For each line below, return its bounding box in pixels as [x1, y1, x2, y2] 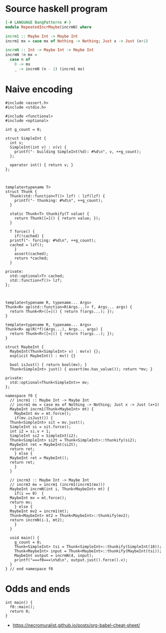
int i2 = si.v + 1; [10, 429, 51, 434]
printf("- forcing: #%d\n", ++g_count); [10, 238, 96, 243]
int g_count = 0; [5, 127, 42, 132]
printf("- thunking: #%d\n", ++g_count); [14, 198, 103, 203]
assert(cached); [14, 251, 49, 256]
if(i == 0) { [14, 490, 44, 496]
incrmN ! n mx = [5, 52, 37, 57]
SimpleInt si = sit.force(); [10, 424, 71, 429]
